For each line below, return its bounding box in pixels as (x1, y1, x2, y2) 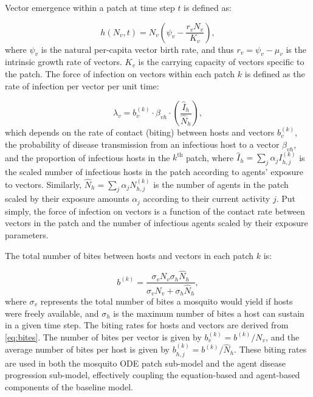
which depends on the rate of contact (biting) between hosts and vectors (5, 126, 275, 139)
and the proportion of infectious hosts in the (5, 151, 170, 164)
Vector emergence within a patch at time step (5, 1, 175, 13)
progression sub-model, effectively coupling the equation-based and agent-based (5, 368, 300, 381)
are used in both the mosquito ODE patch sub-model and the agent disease (5, 356, 286, 369)
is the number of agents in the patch (153, 178, 289, 190)
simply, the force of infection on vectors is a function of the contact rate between (5, 204, 305, 217)
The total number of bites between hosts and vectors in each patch (5, 249, 254, 261)
